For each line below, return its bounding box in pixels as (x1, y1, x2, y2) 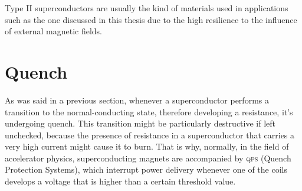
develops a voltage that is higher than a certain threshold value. (5, 175, 236, 187)
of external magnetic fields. (5, 25, 103, 37)
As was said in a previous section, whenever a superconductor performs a (5, 93, 269, 106)
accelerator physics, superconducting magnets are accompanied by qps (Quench (5, 151, 291, 164)
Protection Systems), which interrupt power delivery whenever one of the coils (5, 163, 287, 176)
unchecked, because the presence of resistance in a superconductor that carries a (5, 128, 295, 141)
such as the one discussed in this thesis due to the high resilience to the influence (5, 13, 297, 25)
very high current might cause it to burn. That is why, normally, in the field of (5, 140, 289, 153)
